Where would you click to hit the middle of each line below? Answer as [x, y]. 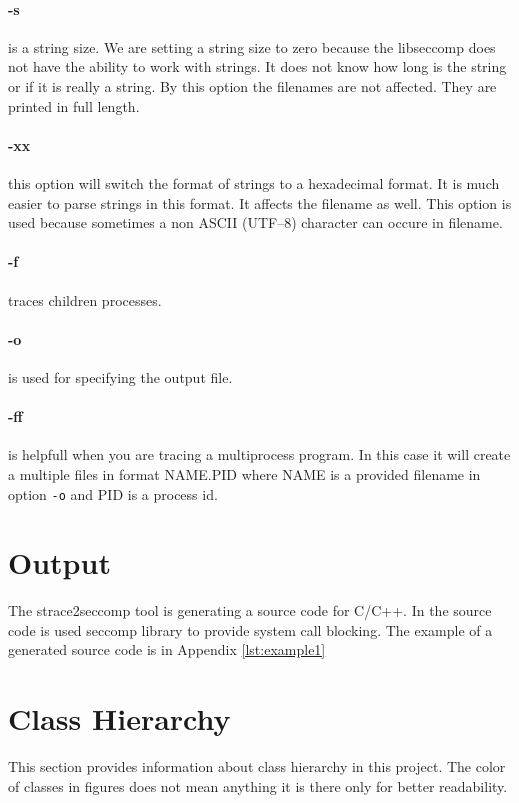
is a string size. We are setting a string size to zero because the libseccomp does [252, 46]
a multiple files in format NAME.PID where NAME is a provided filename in [244, 473]
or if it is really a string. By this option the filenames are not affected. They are [252, 85]
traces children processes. [85, 299]
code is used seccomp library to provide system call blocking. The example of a [250, 629]
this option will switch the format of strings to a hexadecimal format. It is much [254, 182]
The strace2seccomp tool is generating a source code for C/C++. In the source [250, 610]
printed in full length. [74, 105]
